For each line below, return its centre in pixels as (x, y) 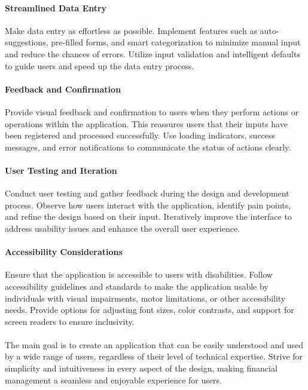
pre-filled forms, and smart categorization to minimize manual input (176, 42)
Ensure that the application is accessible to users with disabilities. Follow (139, 274)
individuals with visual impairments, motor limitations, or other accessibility (145, 298)
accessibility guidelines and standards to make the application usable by (137, 286)
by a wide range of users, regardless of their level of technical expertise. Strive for (154, 356)
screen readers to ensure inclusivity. (70, 321)
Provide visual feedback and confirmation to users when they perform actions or (152, 111)
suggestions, (27, 42)
